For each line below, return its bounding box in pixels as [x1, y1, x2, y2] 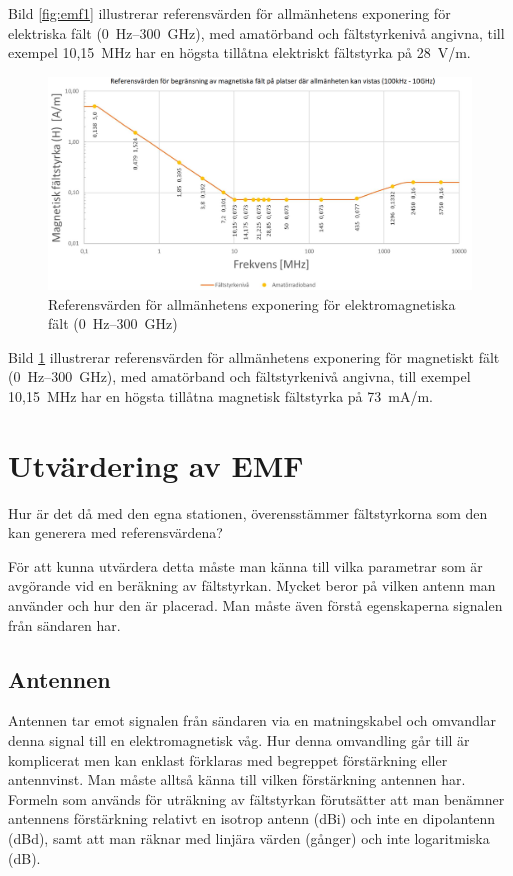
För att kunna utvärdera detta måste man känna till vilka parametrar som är [8, 555, 483, 576]
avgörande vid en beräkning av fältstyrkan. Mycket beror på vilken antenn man [8, 575, 496, 596]
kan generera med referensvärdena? [8, 522, 223, 543]
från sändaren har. [8, 614, 121, 635]
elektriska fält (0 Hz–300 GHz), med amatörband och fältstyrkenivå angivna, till [8, 22, 505, 43]
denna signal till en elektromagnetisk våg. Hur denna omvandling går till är [8, 730, 470, 751]
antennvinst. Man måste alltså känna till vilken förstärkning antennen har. [8, 769, 466, 790]
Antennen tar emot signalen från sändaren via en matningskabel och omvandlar [8, 710, 497, 731]
